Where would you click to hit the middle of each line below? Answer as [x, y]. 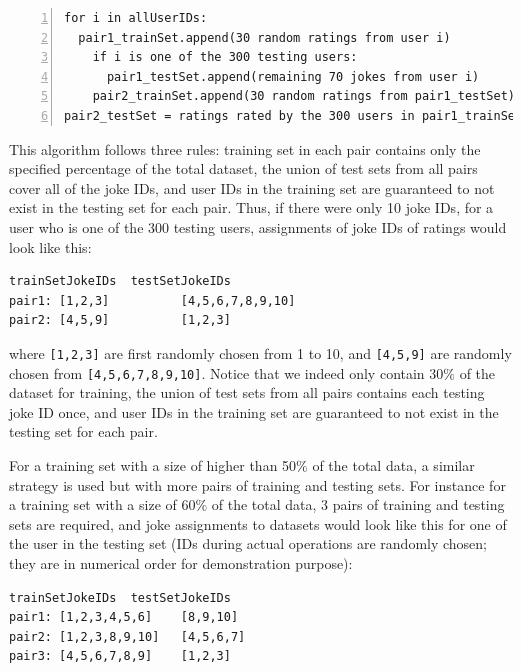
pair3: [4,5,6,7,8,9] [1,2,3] [120, 656]
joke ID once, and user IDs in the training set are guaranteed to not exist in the [254, 411]
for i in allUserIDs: [136, 18]
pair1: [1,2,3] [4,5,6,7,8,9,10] [152, 300]
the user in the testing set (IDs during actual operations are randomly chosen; [248, 543]
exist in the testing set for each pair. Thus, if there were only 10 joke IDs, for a [251, 207]
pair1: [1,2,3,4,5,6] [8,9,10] [124, 617]
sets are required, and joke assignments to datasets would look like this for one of [258, 523]
